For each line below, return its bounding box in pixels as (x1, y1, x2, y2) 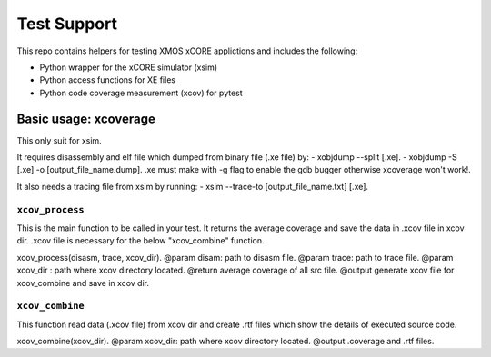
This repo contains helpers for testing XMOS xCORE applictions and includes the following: (16, 45, 358, 56)
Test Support (16, 14, 118, 34)
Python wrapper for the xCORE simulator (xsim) (39, 62, 218, 73)
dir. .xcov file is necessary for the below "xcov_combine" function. (16, 235, 265, 246)
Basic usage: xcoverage (16, 111, 156, 126)
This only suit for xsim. (16, 134, 102, 145)
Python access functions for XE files (39, 74, 176, 85)
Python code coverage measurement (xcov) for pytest (39, 87, 243, 98)
